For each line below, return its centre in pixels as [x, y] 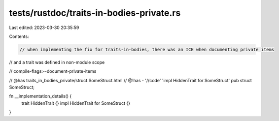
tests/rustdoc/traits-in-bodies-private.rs [95, 13]
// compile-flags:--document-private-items [53, 71]
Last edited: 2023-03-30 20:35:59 [44, 28]
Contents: [19, 36]
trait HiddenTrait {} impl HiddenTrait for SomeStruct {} [76, 103]
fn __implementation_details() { [40, 96]
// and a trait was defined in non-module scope [57, 62]
